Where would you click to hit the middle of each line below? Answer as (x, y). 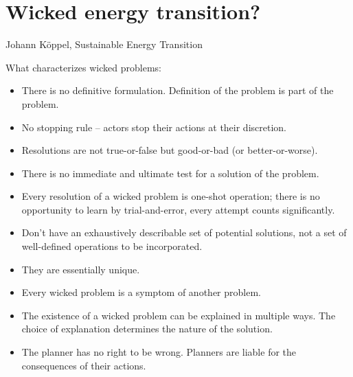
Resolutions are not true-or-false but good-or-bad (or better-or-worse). (170, 150)
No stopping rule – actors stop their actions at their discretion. (154, 127)
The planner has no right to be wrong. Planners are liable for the (159, 352)
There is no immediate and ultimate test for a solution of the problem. (170, 173)
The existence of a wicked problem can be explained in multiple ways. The (179, 315)
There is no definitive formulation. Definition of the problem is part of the (178, 90)
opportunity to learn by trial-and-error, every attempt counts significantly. (178, 209)
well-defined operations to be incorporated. (112, 246)
